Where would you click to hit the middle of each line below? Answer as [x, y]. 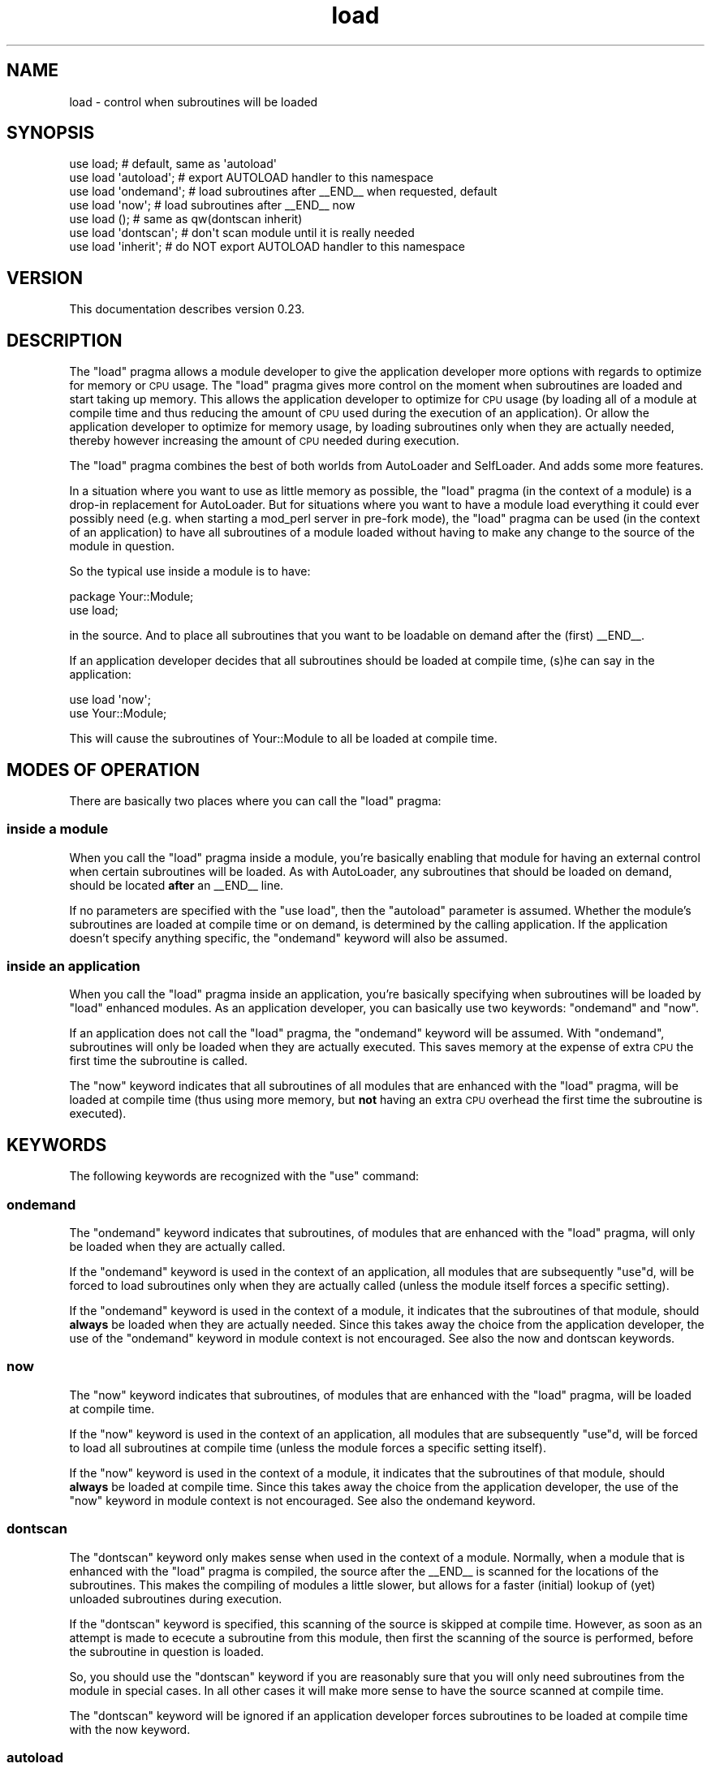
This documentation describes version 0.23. [187, 309]
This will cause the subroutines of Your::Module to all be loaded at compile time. [283, 739]
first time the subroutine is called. [158, 1061]
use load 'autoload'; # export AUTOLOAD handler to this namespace [251, 178]
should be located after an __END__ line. [177, 885]
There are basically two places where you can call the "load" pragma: [255, 800]
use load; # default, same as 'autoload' [173, 164]
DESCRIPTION [65, 340]
